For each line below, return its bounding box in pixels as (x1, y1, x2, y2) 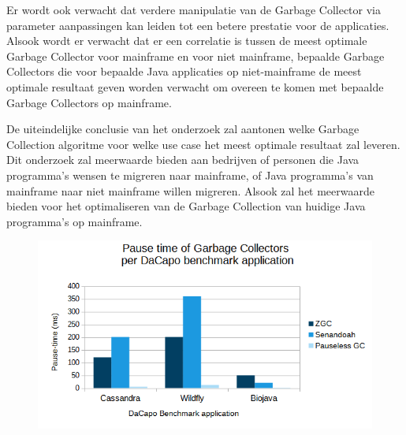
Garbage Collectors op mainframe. (6, 94, 172, 110)
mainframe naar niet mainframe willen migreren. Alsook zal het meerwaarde (6, 182, 374, 199)
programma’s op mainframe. (6, 213, 143, 229)
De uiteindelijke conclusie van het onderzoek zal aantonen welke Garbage (6, 121, 359, 137)
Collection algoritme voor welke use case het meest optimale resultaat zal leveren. (6, 136, 400, 152)
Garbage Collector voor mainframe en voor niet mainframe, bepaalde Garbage (6, 47, 385, 64)
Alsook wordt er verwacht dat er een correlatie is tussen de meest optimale (6, 32, 367, 49)
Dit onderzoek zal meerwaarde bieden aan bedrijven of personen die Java (6, 151, 359, 168)
